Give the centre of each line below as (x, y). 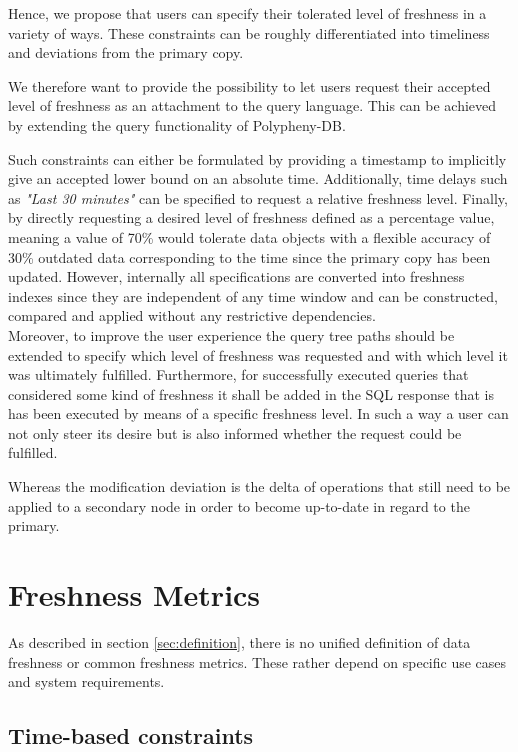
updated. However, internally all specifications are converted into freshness (236, 276)
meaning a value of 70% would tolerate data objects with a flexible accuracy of (249, 236)
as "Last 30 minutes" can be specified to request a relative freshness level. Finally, (258, 197)
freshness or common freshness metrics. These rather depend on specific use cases (257, 661)
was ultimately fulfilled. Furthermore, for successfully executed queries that (238, 374)
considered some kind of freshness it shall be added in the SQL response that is (251, 393)
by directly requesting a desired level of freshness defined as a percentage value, (251, 217)
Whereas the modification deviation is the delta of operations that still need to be (259, 486)
